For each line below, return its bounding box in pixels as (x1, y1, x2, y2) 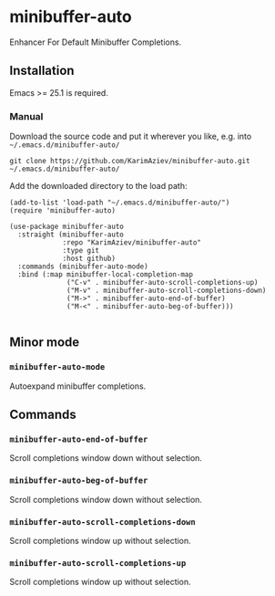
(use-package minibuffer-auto (9, 222, 125, 232)
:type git (62, 246, 100, 256)
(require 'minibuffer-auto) (9, 206, 117, 215)
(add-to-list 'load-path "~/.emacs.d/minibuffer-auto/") (9, 198, 230, 207)
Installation (9, 63, 75, 78)
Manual (9, 110, 44, 122)
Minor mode (9, 335, 80, 350)
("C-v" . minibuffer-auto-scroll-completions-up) (66, 278, 259, 288)
